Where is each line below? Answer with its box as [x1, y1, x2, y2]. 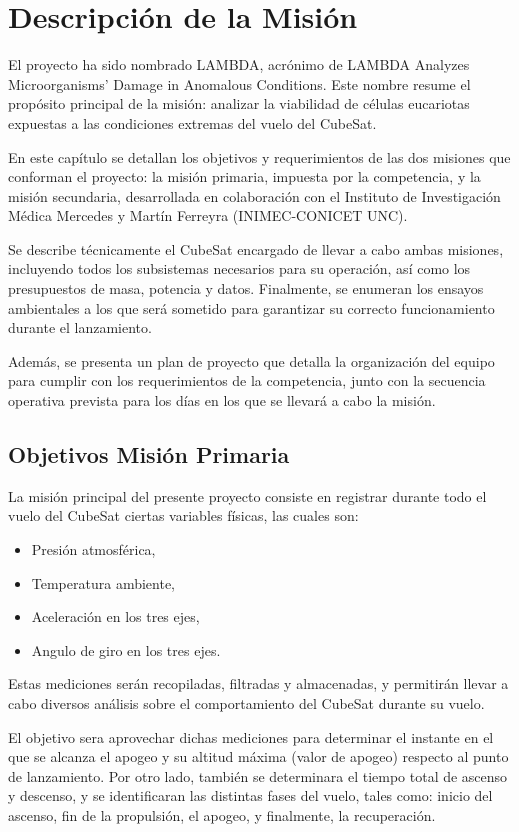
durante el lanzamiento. [8, 317, 152, 338]
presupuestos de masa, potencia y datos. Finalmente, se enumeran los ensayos [8, 278, 484, 299]
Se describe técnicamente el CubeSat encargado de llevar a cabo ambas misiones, [8, 238, 504, 259]
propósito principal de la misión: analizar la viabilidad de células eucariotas [8, 93, 470, 114]
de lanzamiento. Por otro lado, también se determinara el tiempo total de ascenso [8, 765, 508, 786]
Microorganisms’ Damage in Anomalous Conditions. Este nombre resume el [8, 73, 471, 94]
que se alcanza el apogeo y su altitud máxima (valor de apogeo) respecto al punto [8, 746, 509, 767]
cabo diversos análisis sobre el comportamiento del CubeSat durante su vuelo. [8, 692, 485, 713]
